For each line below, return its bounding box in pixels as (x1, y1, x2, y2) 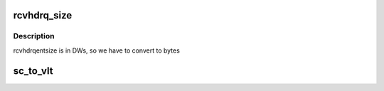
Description (13, 31, 55, 41)
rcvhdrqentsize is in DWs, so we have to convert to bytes (13, 46, 181, 55)
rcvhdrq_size (13, 9, 73, 21)
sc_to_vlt (13, 65, 53, 77)
